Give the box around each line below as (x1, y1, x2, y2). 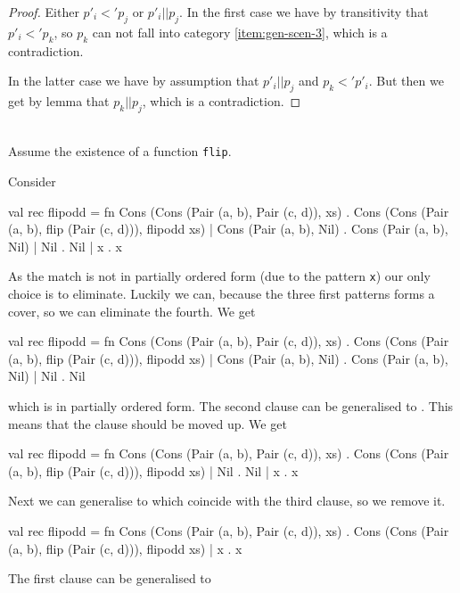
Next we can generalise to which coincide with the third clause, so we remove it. (8, 491, 446, 510)
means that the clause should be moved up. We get (8, 414, 287, 432)
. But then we (368, 71, 444, 90)
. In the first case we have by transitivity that (179, 3, 429, 21)
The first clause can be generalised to (8, 569, 211, 588)
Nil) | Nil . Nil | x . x (8, 236, 122, 255)
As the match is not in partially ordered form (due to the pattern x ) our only (8, 267, 431, 285)
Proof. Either (8, 3, 79, 21)
